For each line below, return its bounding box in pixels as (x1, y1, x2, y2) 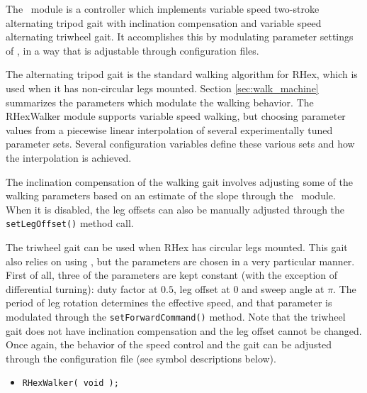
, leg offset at (174, 281, 230, 296)
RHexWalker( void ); (22, 378, 119, 389)
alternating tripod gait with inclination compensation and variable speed (6, 15, 322, 30)
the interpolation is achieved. (6, 150, 132, 165)
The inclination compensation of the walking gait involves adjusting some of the (6, 174, 353, 189)
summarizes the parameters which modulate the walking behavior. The (6, 94, 314, 109)
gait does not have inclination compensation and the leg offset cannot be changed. (6, 323, 362, 338)
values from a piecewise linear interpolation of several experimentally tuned (6, 122, 333, 137)
